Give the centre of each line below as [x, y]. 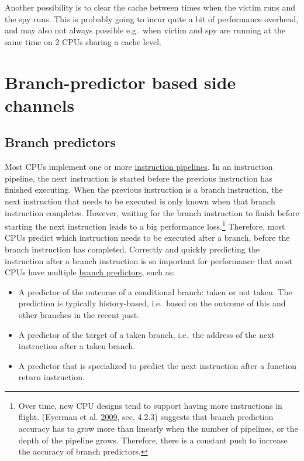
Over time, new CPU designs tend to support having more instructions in [150, 405]
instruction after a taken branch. [77, 346]
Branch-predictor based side [120, 82]
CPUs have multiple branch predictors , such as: [90, 272]
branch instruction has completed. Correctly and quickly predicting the [132, 249]
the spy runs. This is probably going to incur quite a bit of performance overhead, [152, 18]
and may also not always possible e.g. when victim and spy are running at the [145, 30]
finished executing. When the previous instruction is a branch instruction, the [144, 189]
